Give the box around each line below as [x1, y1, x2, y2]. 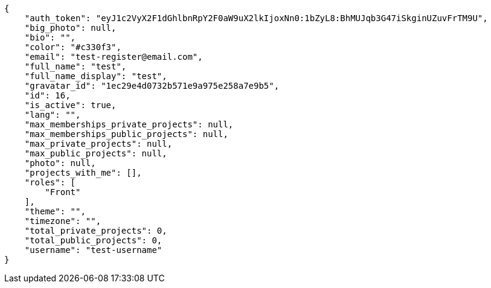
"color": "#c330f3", [24, 42, 121, 52]
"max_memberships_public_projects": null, [24, 129, 228, 139]
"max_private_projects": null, [24, 139, 173, 149]
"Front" [45, 187, 81, 197]
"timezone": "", [24, 216, 101, 226]
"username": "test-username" [24, 245, 162, 255]
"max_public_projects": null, [24, 149, 167, 158]
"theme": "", [24, 206, 86, 216]
